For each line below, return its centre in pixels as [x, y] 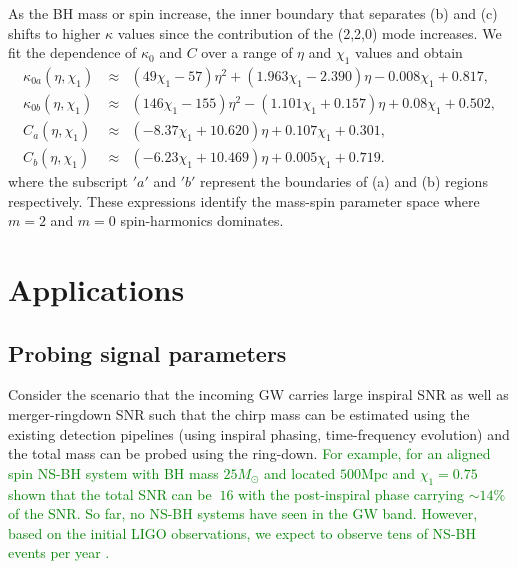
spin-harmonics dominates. [202, 220]
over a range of [247, 52]
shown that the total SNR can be [110, 493]
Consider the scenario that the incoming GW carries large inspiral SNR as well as [258, 394]
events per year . [59, 552]
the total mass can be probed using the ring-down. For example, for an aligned [249, 453]
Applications [96, 289]
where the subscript [68, 181]
